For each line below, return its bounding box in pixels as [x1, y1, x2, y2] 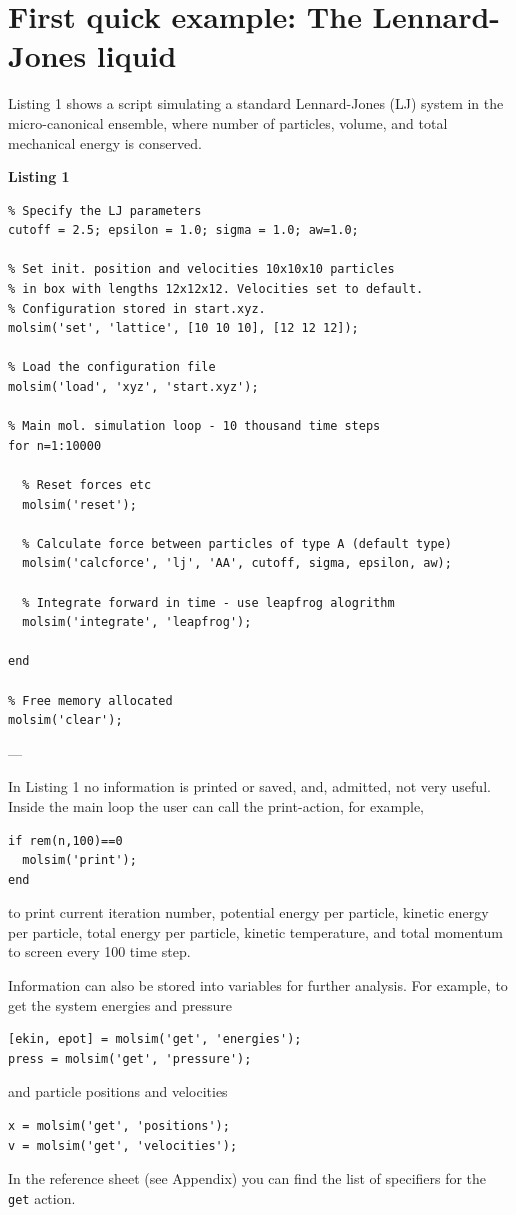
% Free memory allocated [8, 693, 173, 708]
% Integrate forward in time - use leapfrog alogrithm [22, 595, 395, 610]
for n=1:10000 [8, 438, 102, 453]
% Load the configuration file [8, 360, 216, 375]
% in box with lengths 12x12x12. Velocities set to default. [8, 282, 424, 297]
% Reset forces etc [22, 478, 152, 492]
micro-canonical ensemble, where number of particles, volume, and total [8, 112, 448, 133]
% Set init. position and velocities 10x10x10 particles [8, 262, 395, 277]
